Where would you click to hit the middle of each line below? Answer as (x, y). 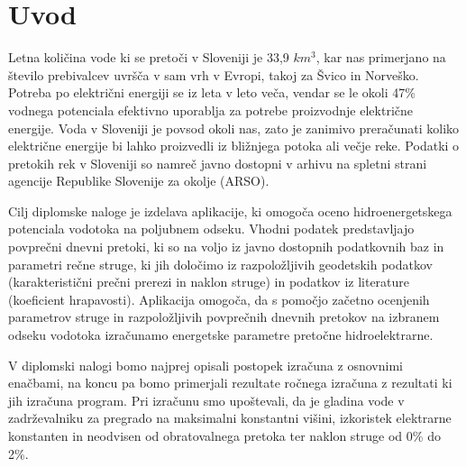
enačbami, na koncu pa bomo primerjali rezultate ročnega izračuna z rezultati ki (230, 383)
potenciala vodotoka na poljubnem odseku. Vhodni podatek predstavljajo (211, 229)
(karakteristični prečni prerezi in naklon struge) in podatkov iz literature (209, 282)
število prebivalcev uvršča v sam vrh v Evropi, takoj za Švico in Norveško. (214, 74)
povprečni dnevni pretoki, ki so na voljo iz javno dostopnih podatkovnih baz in (226, 247)
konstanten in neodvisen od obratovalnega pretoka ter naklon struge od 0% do (224, 435)
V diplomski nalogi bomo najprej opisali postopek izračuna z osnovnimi (206, 365)
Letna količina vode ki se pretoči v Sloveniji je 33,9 (149, 57)
